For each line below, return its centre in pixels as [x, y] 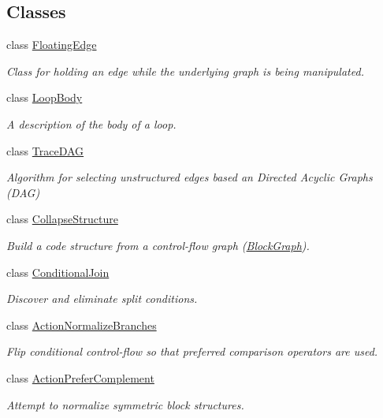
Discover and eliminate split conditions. [102, 299]
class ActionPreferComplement [80, 377]
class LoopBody [45, 97]
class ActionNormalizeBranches [82, 325]
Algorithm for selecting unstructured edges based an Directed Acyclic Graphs [190, 177]
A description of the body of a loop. [91, 123]
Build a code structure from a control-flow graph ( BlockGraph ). [158, 245]
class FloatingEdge [52, 45]
